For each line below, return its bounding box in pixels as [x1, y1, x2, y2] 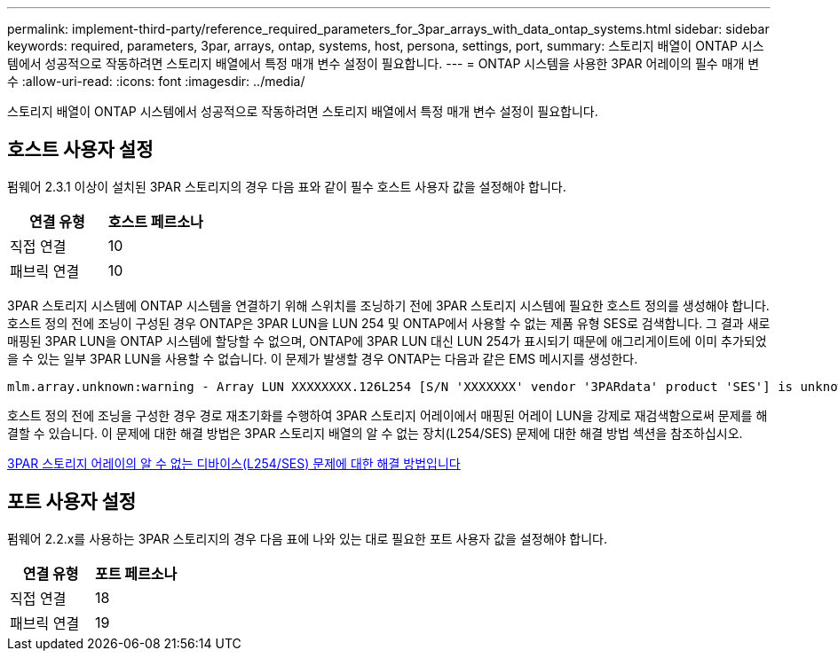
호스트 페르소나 [107, 212, 203, 231]
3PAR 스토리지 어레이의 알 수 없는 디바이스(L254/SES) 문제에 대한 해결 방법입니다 [7, 455, 461, 471]
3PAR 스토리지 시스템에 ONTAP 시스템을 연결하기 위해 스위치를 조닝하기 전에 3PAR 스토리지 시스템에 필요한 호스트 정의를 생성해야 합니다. [7, 297, 770, 313]
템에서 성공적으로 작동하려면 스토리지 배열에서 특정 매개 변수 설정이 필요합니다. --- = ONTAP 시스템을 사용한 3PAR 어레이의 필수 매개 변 [7, 56, 760, 71]
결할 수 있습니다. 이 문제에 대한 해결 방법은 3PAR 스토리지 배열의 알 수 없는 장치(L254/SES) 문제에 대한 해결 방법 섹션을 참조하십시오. [7, 425, 743, 441]
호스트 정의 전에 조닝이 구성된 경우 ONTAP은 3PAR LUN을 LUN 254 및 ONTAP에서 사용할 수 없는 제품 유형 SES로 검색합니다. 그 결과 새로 [7, 315, 771, 331]
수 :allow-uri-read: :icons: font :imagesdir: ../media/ [7, 74, 305, 89]
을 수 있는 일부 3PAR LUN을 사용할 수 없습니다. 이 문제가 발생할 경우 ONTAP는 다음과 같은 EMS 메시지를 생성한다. [7, 350, 638, 366]
